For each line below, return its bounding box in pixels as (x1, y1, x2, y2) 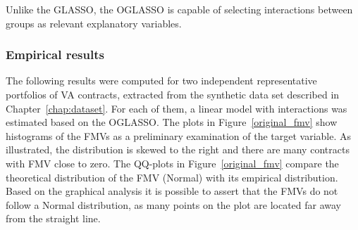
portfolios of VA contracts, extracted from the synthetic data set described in (6, 87, 340, 101)
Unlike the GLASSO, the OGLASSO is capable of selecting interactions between (6, 2, 353, 16)
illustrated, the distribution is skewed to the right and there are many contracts (6, 142, 350, 157)
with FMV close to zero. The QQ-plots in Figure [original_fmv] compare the (6, 155, 339, 170)
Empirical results (6, 46, 104, 63)
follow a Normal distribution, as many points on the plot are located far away (6, 197, 342, 212)
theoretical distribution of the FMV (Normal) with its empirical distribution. (6, 170, 338, 184)
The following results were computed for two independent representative (6, 73, 317, 88)
